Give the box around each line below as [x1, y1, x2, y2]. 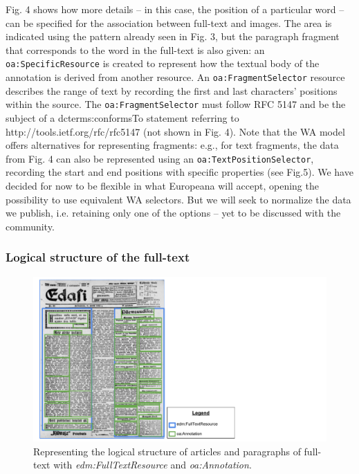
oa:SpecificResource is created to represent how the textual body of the [6, 56, 320, 71]
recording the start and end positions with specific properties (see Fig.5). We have [6, 165, 353, 179]
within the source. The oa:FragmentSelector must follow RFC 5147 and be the [6, 97, 346, 111]
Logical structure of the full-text [6, 248, 190, 266]
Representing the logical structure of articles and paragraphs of [33, 444, 301, 458]
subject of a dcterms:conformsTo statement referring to [6, 110, 239, 125]
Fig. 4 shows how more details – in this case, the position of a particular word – [6, 2, 344, 16]
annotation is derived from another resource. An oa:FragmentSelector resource [6, 70, 345, 84]
